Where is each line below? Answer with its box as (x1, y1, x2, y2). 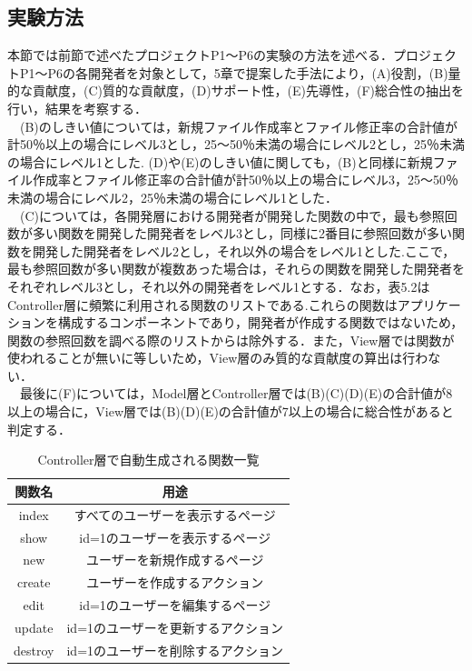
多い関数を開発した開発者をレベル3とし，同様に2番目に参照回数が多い (32, 224, 452, 243)
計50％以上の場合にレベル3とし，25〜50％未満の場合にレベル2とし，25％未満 (7, 135, 465, 154)
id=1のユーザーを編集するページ (79, 596, 271, 615)
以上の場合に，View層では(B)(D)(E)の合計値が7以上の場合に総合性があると (7, 402, 454, 421)
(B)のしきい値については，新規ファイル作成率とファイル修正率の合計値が (19, 116, 458, 135)
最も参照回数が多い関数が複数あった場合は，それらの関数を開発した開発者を (7, 259, 465, 278)
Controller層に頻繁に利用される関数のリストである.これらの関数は (7, 295, 398, 314)
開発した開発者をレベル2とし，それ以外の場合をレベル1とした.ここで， (32, 241, 456, 260)
